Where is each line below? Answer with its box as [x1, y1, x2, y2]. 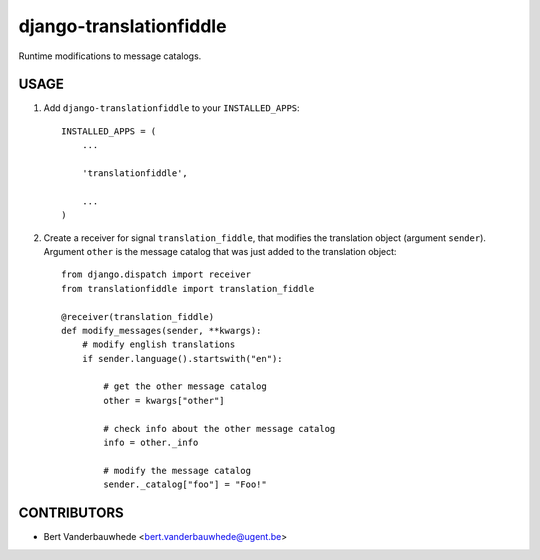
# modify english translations [81, 339, 236, 350]
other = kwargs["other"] [103, 395, 225, 406]
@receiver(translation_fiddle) [61, 311, 215, 322]
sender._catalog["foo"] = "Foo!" [103, 479, 267, 490]
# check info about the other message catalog [103, 423, 336, 434]
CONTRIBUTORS [18, 505, 124, 522]
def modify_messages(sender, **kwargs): [61, 325, 262, 336]
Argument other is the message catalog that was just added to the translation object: [43, 245, 397, 257]
